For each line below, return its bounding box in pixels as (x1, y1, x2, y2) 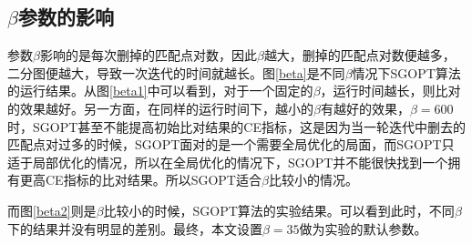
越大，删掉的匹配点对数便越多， (263, 46, 456, 65)
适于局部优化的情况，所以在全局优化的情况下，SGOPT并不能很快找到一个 (7, 152, 448, 171)
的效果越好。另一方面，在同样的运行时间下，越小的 (7, 98, 313, 117)
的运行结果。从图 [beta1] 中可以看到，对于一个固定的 (7, 81, 313, 100)
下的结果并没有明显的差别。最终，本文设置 (7, 219, 262, 238)
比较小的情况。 (268, 170, 358, 189)
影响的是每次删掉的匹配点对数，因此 (39, 46, 257, 65)
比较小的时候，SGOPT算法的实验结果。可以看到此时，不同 (103, 200, 455, 219)
